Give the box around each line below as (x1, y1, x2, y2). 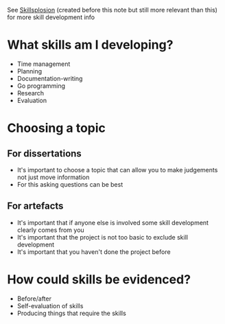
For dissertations (7, 148, 82, 159)
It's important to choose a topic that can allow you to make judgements (16, 165, 218, 174)
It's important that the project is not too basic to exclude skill (16, 233, 189, 241)
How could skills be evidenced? (7, 271, 191, 287)
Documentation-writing (16, 74, 83, 82)
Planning (16, 67, 43, 75)
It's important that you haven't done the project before (16, 247, 171, 256)
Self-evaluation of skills (16, 301, 84, 310)
